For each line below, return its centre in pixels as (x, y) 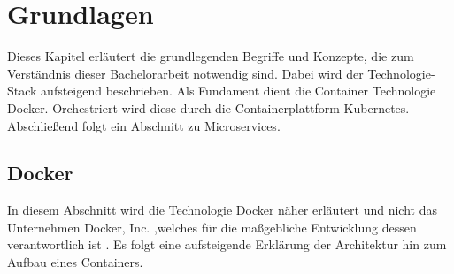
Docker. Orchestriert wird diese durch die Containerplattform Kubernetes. (208, 107)
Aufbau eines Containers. (75, 262)
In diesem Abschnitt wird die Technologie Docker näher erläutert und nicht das (222, 210)
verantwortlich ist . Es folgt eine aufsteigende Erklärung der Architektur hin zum (227, 244)
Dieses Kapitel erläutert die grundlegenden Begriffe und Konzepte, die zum (211, 56)
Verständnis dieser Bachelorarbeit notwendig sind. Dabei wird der (185, 73)
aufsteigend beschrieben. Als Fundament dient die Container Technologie (239, 91)
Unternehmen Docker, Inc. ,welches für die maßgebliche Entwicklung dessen (212, 227)
